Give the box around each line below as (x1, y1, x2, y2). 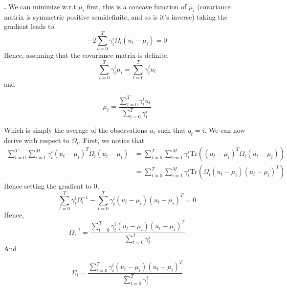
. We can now (204, 124, 245, 135)
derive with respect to (4, 135, 69, 145)
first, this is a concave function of (87, 1, 187, 11)
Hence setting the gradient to (4, 181, 91, 191)
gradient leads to (4, 21, 54, 31)
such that (157, 124, 186, 135)
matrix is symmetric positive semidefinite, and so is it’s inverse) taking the (4, 11, 227, 22)
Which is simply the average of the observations (4, 124, 147, 135)
